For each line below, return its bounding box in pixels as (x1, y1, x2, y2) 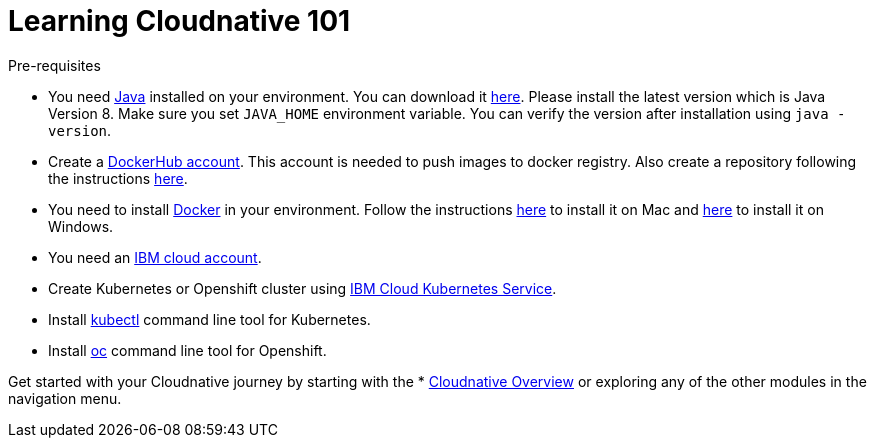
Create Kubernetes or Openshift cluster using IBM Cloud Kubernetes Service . (48, 279, 557, 297)
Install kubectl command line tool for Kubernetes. (48, 310, 371, 328)
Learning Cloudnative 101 (8, 4, 351, 38)
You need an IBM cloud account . (48, 248, 262, 266)
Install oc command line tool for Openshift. (48, 341, 327, 359)
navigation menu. (8, 389, 122, 407)
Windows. (48, 217, 114, 235)
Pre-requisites (8, 56, 101, 74)
